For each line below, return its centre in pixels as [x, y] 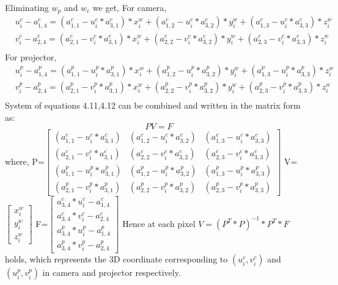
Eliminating [27, 7]
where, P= [25, 161]
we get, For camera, [130, 7]
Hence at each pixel [159, 223]
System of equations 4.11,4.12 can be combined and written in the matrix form [153, 105]
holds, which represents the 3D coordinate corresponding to [116, 259]
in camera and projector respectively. [112, 272]
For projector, [31, 56]
